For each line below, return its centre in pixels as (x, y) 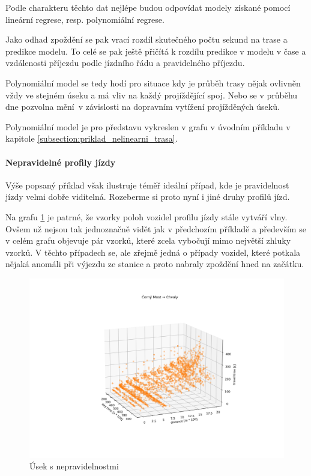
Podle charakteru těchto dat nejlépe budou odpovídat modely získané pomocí (148, 7)
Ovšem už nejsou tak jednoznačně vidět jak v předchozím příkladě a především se (156, 228)
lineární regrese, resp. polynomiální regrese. (85, 19)
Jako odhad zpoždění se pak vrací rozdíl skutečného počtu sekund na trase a (146, 39)
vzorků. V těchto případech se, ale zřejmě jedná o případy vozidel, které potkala (153, 252)
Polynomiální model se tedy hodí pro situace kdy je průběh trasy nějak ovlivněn (153, 83)
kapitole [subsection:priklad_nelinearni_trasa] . (92, 138)
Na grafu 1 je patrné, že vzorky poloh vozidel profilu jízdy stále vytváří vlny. (146, 216)
